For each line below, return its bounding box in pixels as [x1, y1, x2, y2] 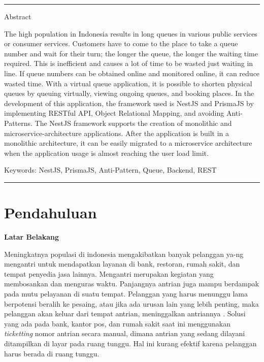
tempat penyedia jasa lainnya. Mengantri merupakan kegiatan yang [4, 268, 214, 279]
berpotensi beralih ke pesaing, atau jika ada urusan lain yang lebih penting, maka [4, 298, 259, 309]
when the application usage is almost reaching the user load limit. [4, 147, 209, 158]
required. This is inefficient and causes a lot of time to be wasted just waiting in [4, 58, 253, 69]
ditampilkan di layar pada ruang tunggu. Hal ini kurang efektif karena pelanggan [4, 338, 257, 348]
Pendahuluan [4, 202, 97, 223]
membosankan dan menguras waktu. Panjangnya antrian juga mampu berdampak [4, 278, 259, 289]
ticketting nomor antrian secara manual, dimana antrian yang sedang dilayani [4, 328, 245, 339]
